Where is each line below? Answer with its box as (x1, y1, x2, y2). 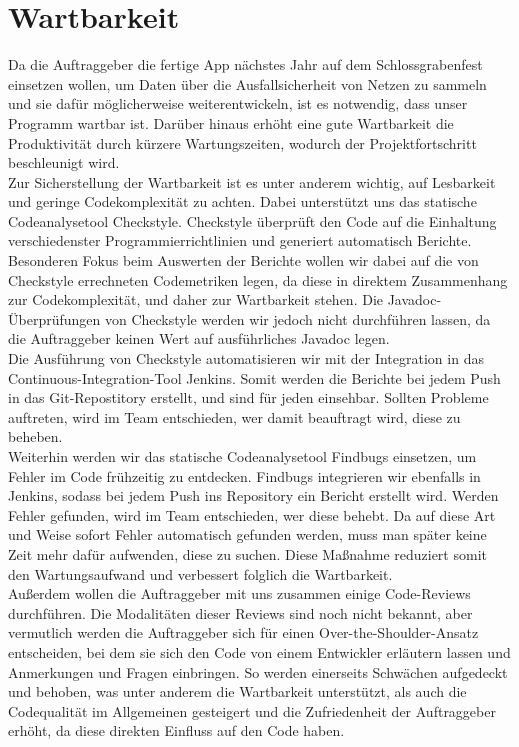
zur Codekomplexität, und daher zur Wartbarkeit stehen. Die (8, 289, 384, 310)
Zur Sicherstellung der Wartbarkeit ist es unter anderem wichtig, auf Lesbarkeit (8, 171, 496, 192)
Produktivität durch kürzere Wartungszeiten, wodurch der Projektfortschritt (8, 132, 477, 153)
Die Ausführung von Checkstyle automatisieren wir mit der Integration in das (8, 348, 484, 369)
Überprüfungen (8, 308, 101, 329)
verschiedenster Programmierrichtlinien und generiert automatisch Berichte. (8, 230, 472, 251)
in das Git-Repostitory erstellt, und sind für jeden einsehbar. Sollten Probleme (8, 387, 489, 408)
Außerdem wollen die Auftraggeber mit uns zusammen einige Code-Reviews (8, 583, 471, 604)
